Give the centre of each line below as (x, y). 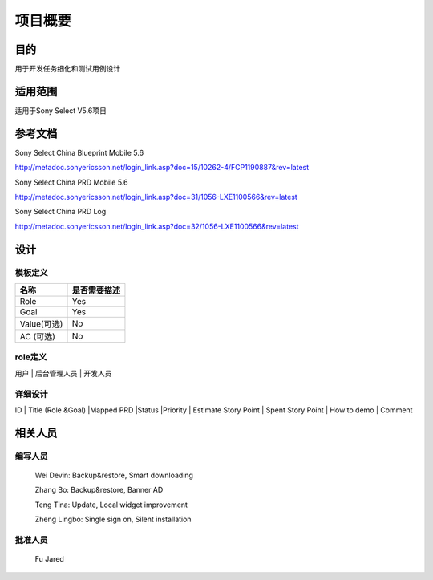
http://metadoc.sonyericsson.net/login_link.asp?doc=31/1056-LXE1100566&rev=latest (156, 197)
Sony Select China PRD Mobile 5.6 (71, 182)
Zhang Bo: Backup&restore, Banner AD (99, 490)
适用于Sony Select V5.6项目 (61, 110)
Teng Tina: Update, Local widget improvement (111, 505)
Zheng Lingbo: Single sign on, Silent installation (113, 519)
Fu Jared (49, 558)
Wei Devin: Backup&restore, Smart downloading (114, 475)
